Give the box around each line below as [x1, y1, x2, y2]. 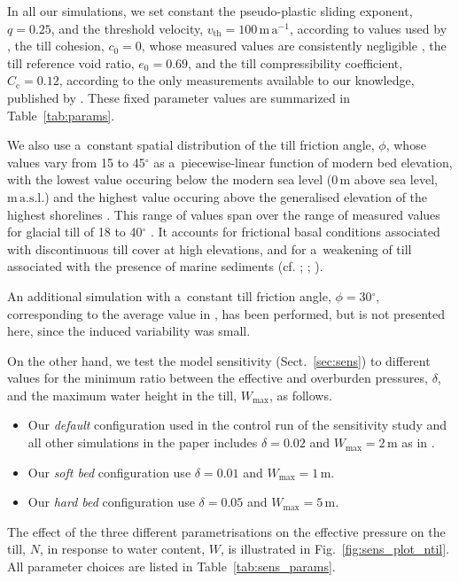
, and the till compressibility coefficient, [188, 53, 403, 72]
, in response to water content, [39, 539, 206, 558]
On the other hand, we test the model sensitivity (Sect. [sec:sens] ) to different [7, 351, 431, 369]
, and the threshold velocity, [51, 19, 204, 37]
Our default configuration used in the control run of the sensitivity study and [27, 415, 447, 434]
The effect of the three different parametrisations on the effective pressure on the [7, 522, 446, 540]
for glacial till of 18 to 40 [7, 222, 143, 241]
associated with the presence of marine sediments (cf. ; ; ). [7, 257, 323, 275]
